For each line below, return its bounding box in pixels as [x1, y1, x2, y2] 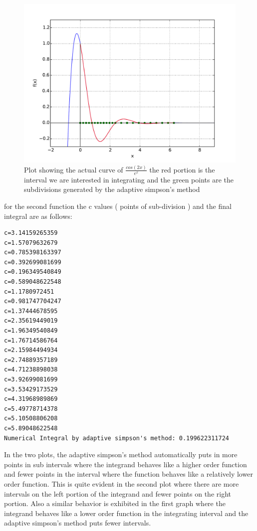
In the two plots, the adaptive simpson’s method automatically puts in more [4, 449, 238, 460]
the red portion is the [149, 164, 215, 175]
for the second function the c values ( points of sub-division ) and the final [4, 200, 232, 211]
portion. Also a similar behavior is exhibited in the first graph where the [4, 498, 226, 509]
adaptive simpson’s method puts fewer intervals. [4, 518, 151, 528]
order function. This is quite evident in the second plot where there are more [4, 478, 239, 489]
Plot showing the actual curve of [24, 164, 123, 175]
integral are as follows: [4, 210, 72, 221]
